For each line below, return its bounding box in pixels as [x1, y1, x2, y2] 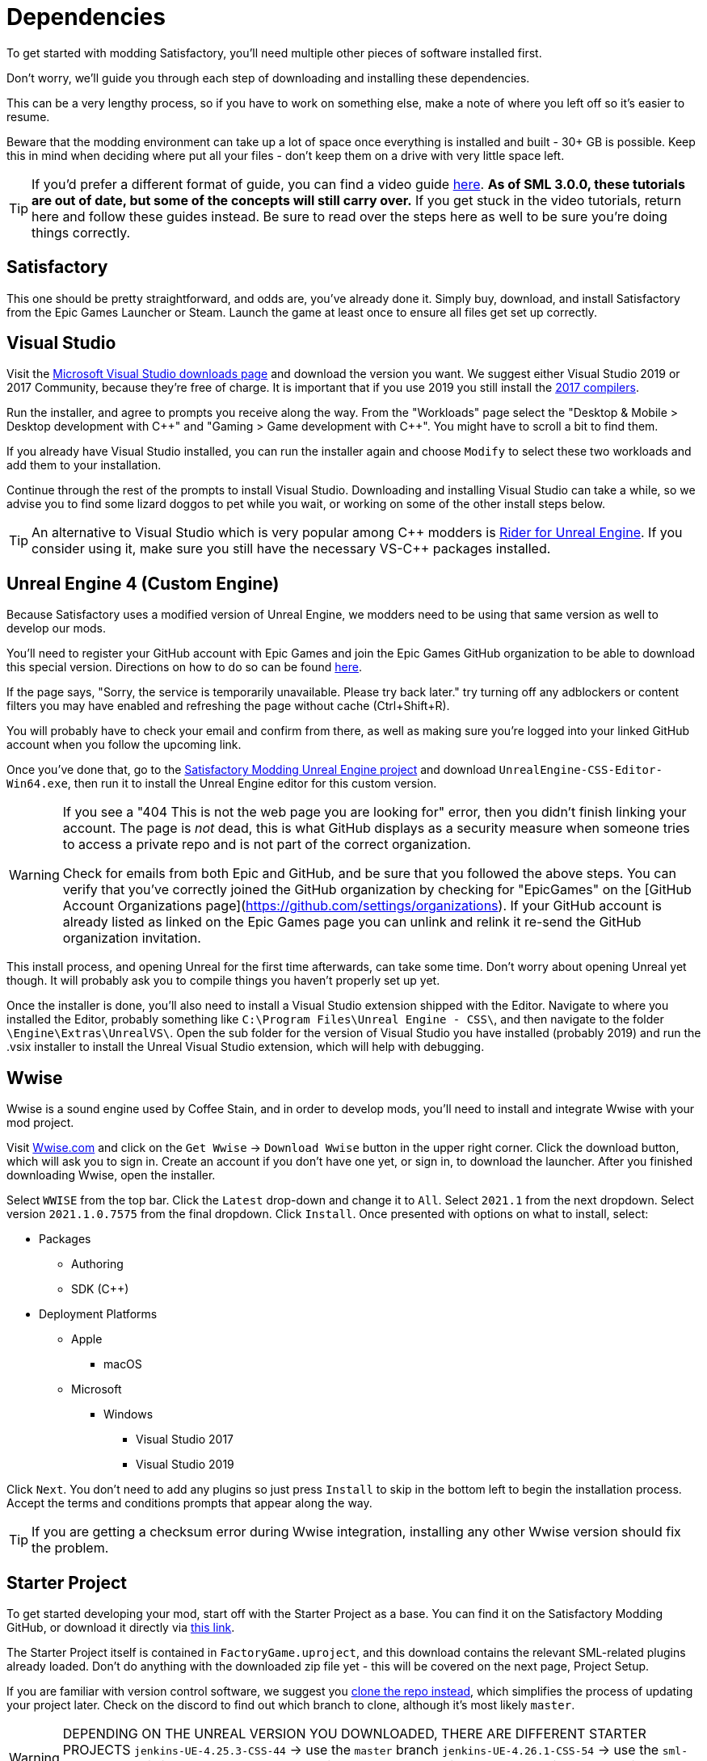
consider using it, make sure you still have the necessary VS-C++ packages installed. [32, 540, 551, 557]
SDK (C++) [71, 1282, 129, 1297]
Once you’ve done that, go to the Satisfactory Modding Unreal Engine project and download [6, 763, 496, 777]
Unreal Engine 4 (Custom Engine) [6, 573, 280, 594]
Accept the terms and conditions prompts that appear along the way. [6, 1496, 372, 1511]
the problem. [32, 1540, 109, 1557]
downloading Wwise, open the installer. [6, 1168, 216, 1183]
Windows [103, 1407, 154, 1422]
